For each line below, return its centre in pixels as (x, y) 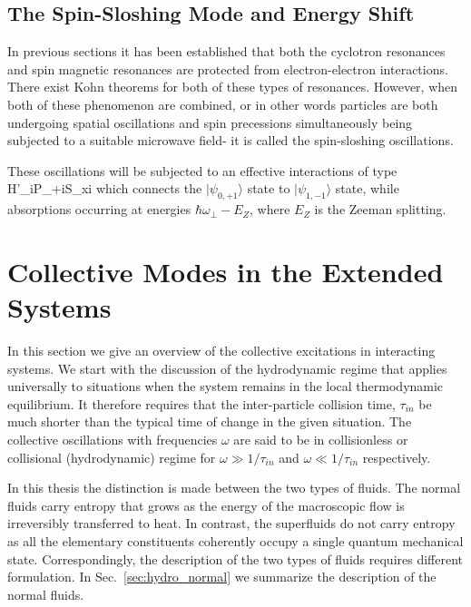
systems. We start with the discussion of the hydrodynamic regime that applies (227, 368)
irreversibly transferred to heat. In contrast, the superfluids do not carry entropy (231, 523)
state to (269, 188)
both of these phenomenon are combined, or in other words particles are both (223, 104)
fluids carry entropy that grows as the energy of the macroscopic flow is (206, 505)
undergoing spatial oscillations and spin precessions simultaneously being (210, 122)
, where (270, 209)
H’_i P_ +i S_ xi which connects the (105, 188)
